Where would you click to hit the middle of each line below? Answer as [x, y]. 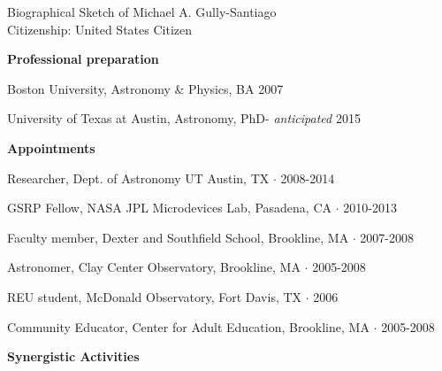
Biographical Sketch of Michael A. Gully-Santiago [142, 12]
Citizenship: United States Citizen [99, 29]
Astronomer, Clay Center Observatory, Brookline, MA [154, 267]
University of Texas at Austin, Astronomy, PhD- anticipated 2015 [184, 118]
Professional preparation [83, 59]
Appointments [51, 147]
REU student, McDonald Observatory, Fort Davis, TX [155, 296]
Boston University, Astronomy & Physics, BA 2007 [145, 88]
